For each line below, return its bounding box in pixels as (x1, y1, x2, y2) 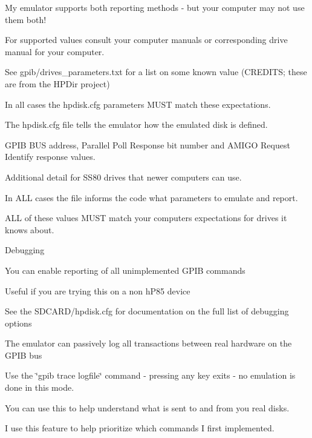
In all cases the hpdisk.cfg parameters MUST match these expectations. (5, 98, 271, 110)
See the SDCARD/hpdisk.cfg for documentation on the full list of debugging (5, 305, 289, 317)
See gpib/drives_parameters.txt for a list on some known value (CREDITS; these (5, 65, 307, 78)
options (5, 316, 32, 329)
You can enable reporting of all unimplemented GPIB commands (5, 264, 245, 276)
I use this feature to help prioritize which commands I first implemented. (5, 422, 275, 434)
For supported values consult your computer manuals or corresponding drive (5, 33, 288, 46)
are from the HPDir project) (5, 77, 110, 90)
